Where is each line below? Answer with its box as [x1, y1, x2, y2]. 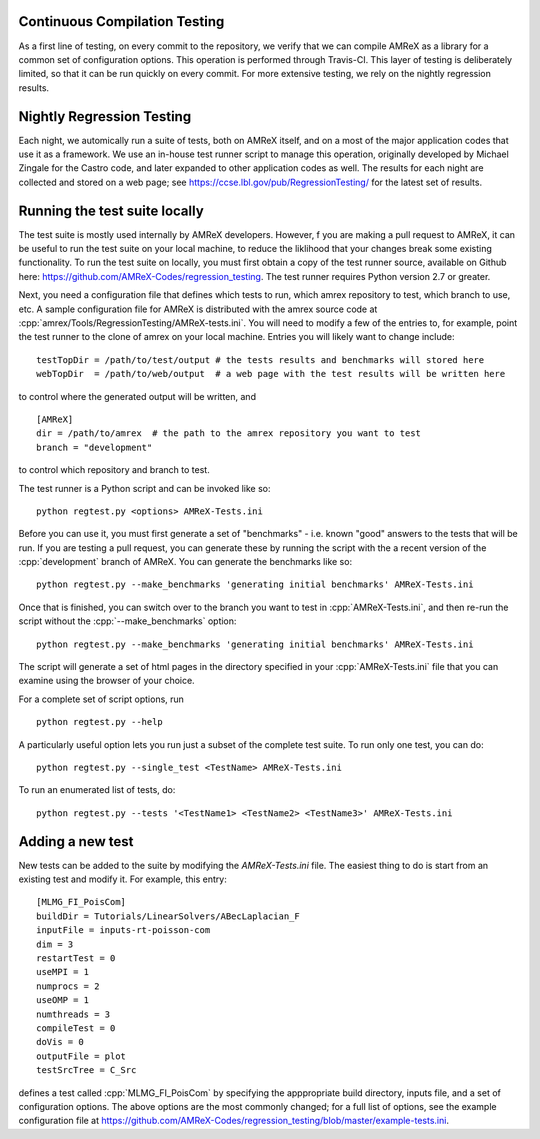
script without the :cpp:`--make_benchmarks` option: [18, 615, 237, 627]
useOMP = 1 [36, 995, 90, 1006]
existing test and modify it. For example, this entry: [18, 873, 227, 885]
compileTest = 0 [36, 1022, 116, 1034]
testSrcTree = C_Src [36, 1065, 137, 1076]
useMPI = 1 [36, 966, 90, 978]
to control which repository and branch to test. [18, 464, 210, 476]
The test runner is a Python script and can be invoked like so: [18, 482, 271, 494]
